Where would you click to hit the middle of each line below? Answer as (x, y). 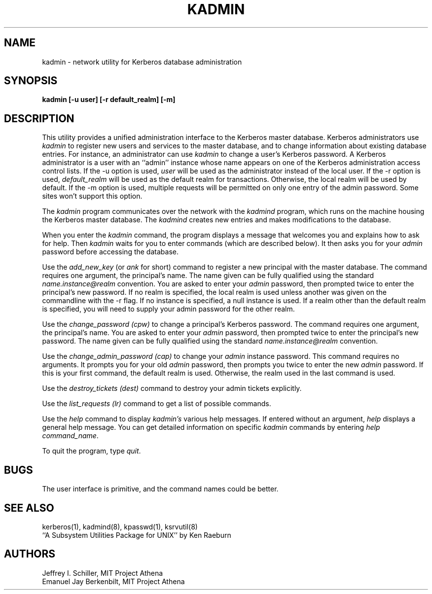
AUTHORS (30, 554)
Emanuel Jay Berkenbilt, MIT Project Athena (113, 581)
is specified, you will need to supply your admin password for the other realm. (168, 309)
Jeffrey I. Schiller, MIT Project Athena (103, 573)
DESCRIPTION (39, 118)
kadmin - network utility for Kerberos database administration (142, 62)
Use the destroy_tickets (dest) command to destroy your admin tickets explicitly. (172, 388)
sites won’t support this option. (92, 196)
